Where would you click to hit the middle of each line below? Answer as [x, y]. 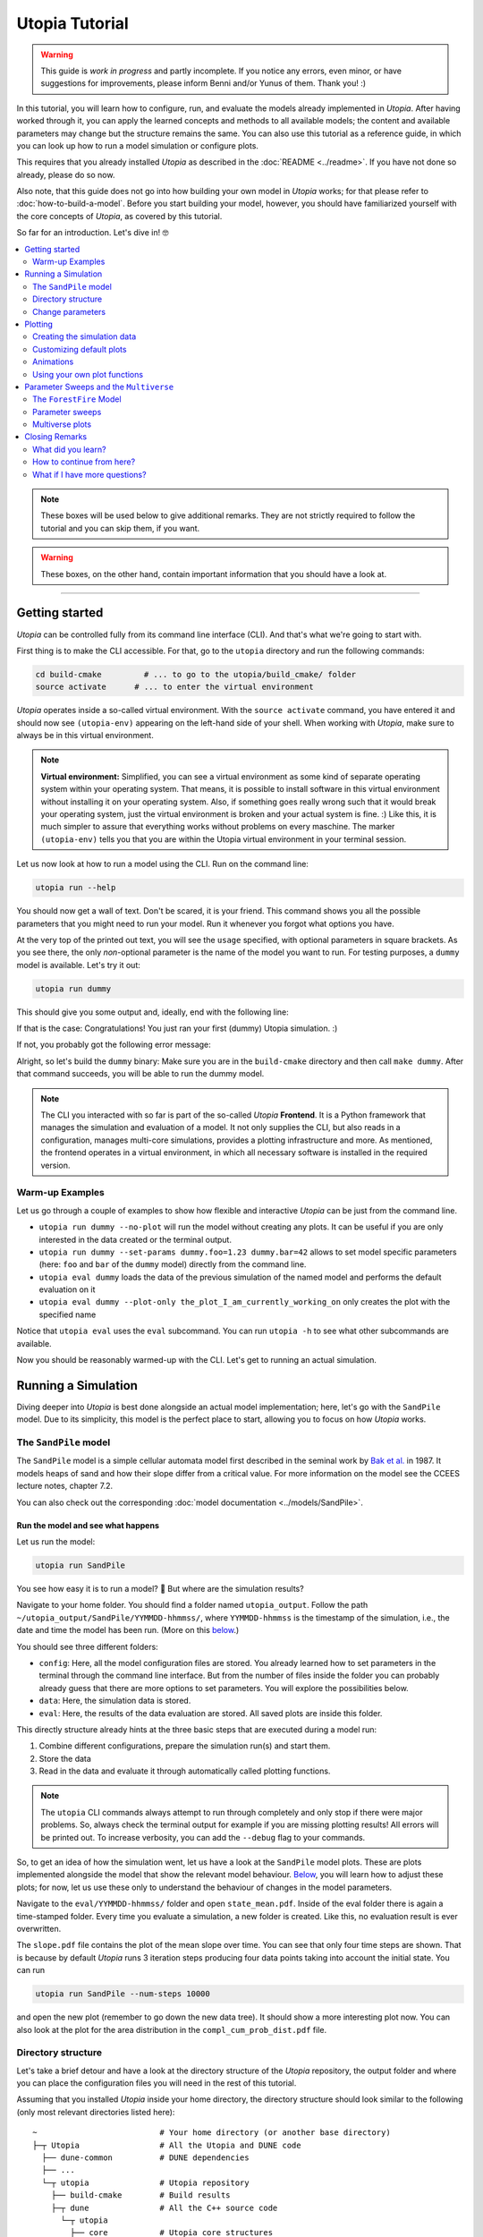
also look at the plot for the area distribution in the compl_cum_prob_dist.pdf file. [172, 2029]
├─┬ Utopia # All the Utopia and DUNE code [167, 2145]
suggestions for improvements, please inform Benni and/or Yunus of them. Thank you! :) [203, 83]
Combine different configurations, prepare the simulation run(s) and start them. [185, 1746]
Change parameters [69, 311]
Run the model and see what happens [88, 1525]
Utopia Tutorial [72, 23]
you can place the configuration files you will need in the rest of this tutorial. [157, 2083]
